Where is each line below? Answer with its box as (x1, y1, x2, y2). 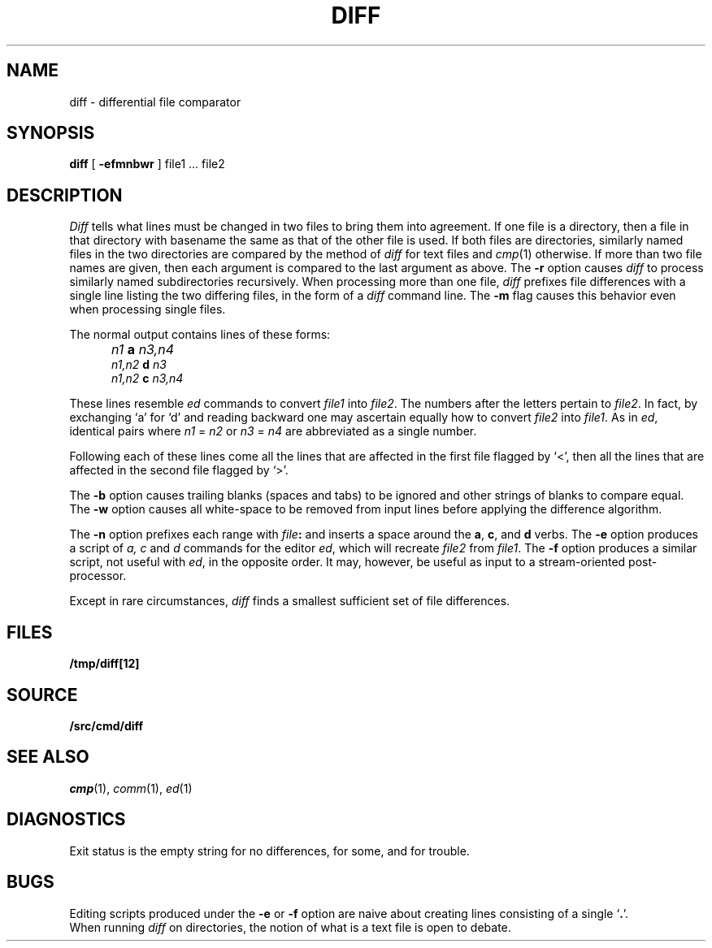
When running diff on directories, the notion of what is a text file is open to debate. (69, 920, 511, 934)
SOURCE (7, 684, 78, 705)
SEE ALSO (7, 747, 89, 768)
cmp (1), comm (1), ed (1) (69, 781, 193, 795)
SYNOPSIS (7, 123, 95, 144)
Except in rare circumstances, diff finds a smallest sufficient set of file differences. (69, 594, 510, 608)
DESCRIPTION (7, 184, 123, 206)
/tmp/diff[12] (69, 656, 140, 671)
